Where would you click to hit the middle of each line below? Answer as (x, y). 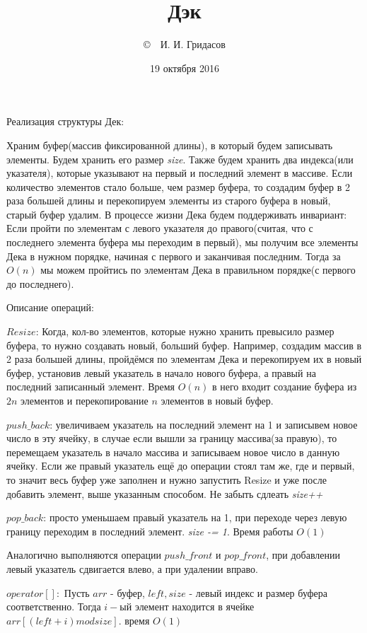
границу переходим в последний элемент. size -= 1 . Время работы (150, 531)
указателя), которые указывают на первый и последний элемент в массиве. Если (180, 173)
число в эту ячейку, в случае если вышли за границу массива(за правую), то (172, 438)
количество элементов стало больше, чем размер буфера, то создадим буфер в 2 (178, 186)
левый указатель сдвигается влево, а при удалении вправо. (132, 568)
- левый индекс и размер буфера (258, 592)
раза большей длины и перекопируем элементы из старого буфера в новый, (169, 201)
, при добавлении (303, 555)
